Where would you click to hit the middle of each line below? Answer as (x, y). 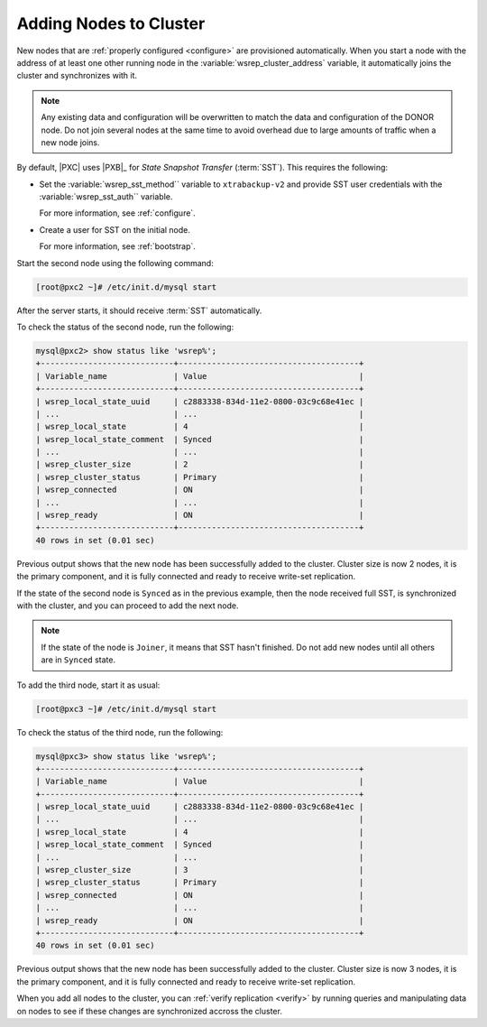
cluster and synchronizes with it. (77, 76)
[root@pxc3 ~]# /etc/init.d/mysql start (126, 709)
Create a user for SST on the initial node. (115, 229)
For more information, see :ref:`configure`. (117, 213)
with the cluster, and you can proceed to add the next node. (128, 606)
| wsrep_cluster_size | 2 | (200, 464)
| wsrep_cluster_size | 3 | (200, 870)
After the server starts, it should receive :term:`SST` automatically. (139, 310)
